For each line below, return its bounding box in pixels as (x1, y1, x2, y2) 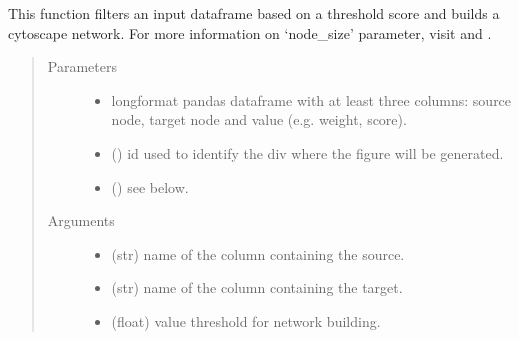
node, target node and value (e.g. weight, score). (111, 109, 407, 130)
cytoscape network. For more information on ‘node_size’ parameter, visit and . (8, 22, 492, 43)
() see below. (111, 176, 189, 197)
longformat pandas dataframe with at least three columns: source (111, 89, 512, 110)
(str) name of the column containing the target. (111, 277, 403, 298)
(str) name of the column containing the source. (111, 243, 405, 264)
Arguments (47, 210, 115, 231)
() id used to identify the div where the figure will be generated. (111, 142, 504, 163)
